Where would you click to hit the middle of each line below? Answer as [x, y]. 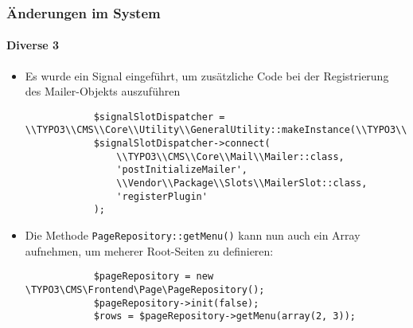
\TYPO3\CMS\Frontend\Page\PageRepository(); [145, 289]
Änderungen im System [84, 12]
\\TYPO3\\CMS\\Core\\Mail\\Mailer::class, [230, 156]
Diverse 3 [33, 45]
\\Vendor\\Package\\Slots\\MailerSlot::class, [242, 184]
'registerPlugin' [162, 196]
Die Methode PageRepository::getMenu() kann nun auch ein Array [193, 235]
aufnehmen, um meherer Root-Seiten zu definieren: [149, 250]
